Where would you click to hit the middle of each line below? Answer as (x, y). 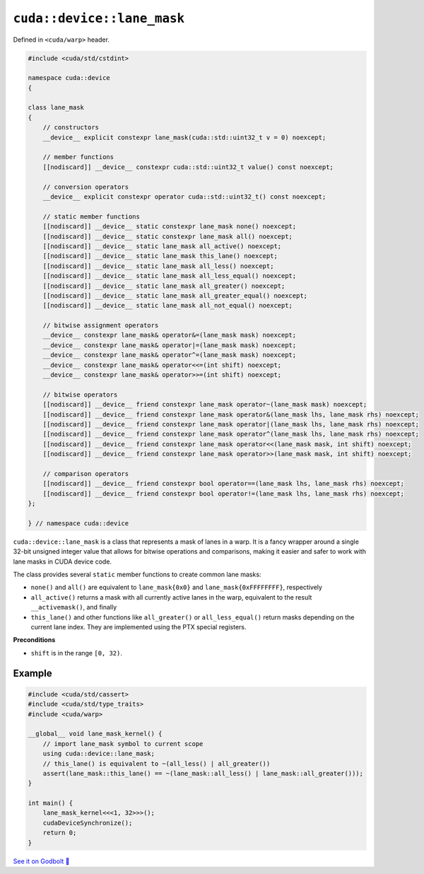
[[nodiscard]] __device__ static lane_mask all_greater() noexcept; (164, 286)
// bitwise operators (80, 395)
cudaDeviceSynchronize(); (88, 823)
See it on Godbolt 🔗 (41, 861)
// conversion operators (86, 187)
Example (33, 673)
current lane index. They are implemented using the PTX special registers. (139, 627)
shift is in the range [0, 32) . (77, 653)
